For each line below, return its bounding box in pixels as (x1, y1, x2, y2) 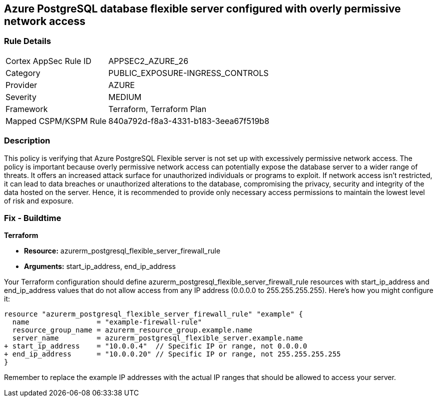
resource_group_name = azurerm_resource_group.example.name (12, 326, 253, 334)
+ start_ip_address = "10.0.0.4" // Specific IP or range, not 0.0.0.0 (4, 342, 307, 350)
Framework (5, 103, 48, 114)
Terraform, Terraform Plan (108, 103, 207, 114)
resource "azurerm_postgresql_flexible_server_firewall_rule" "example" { (4, 310, 303, 318)
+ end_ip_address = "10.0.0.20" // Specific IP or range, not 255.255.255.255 (4, 350, 341, 358)
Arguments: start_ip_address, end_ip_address (24, 262, 176, 271)
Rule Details (4, 36, 51, 46)
